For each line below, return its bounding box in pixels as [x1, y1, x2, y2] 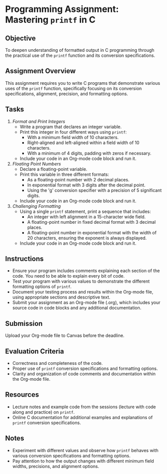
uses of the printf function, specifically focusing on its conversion [5, 85, 142, 91]
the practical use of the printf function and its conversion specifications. [5, 52, 156, 58]
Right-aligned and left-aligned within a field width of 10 [27, 140, 140, 146]
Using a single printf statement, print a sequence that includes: [19, 208, 151, 214]
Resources [5, 390, 39, 399]
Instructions [5, 255, 44, 263]
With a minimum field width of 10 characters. [27, 134, 119, 140]
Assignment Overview [5, 67, 76, 75]
